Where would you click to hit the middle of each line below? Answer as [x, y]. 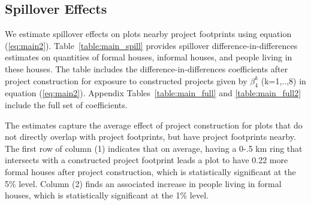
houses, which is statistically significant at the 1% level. [107, 195]
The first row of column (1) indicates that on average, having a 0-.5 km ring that [154, 148]
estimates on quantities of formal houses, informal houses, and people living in [149, 57]
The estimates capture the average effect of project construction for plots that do [154, 125]
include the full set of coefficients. [66, 104]
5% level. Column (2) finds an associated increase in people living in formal [143, 183]
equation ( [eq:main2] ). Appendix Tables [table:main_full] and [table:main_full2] [153, 93]
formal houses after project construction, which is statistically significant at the [150, 171]
